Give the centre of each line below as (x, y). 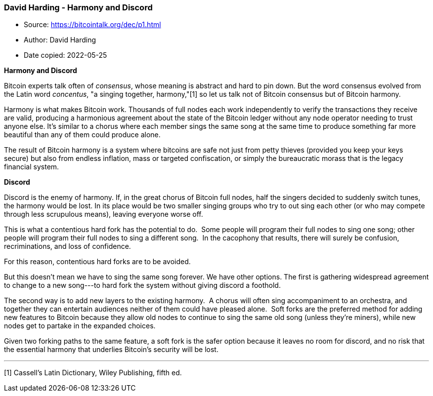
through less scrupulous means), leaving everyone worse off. (104, 214)
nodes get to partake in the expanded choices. (80, 326)
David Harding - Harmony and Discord (78, 7)
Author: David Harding (60, 40)
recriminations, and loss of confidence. (67, 246)
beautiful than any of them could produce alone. (82, 135)
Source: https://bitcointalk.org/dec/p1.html (92, 25)
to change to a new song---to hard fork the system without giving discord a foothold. (142, 285)
